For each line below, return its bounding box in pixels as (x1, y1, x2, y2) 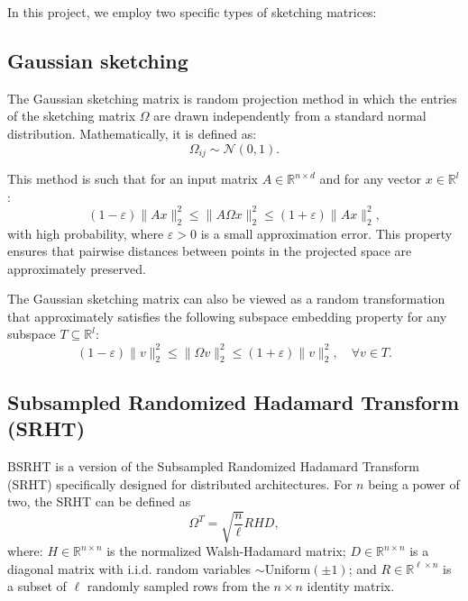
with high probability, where (7, 223, 164, 242)
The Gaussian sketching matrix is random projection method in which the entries (7, 88, 457, 107)
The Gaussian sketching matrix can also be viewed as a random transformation (7, 289, 445, 308)
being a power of (368, 474, 460, 493)
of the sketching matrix (7, 106, 136, 125)
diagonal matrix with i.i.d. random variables (7, 559, 252, 578)
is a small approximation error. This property (200, 223, 453, 242)
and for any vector (319, 169, 422, 188)
